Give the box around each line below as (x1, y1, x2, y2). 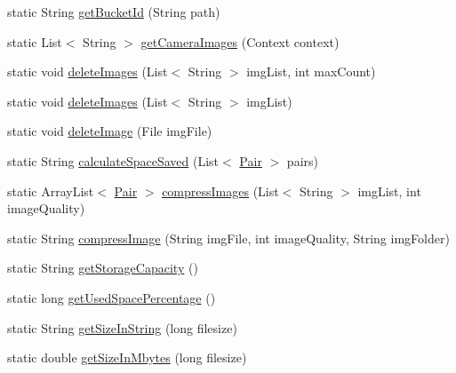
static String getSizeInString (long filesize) (7, 318, 237, 337)
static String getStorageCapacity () (7, 258, 198, 277)
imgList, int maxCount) (246, 62, 376, 81)
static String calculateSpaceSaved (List (7, 151, 220, 170)
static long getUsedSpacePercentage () (7, 288, 216, 306)
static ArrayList (7, 181, 94, 200)
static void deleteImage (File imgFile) (7, 122, 212, 140)
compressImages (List (162, 181, 279, 200)
